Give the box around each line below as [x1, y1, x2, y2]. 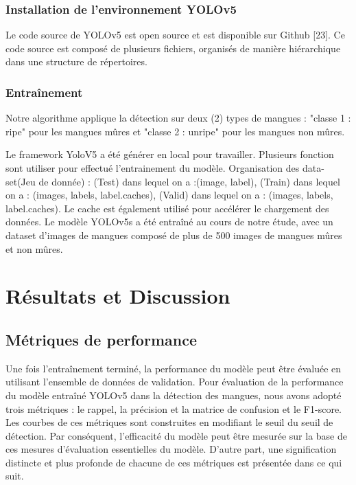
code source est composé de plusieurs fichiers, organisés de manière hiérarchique [5, 41, 341, 55]
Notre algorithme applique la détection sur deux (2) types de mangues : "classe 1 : [5, 111, 351, 125]
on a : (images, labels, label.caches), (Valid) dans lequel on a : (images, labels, [5, 188, 333, 202]
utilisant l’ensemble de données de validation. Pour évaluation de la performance [5, 374, 344, 389]
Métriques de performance [5, 328, 197, 350]
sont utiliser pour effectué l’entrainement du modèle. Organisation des [5, 161, 300, 174]
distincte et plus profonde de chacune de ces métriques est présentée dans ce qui [5, 455, 342, 469]
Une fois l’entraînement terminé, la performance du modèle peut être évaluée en [5, 361, 342, 375]
